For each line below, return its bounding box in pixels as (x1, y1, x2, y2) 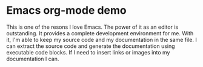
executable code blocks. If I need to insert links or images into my (6, 48, 170, 56)
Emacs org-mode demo (6, 4, 127, 17)
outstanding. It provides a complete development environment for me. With (6, 29, 194, 36)
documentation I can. (6, 55, 59, 62)
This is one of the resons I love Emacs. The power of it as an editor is (6, 23, 179, 31)
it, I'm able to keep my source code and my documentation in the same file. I (6, 36, 197, 43)
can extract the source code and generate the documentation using (6, 42, 175, 50)
